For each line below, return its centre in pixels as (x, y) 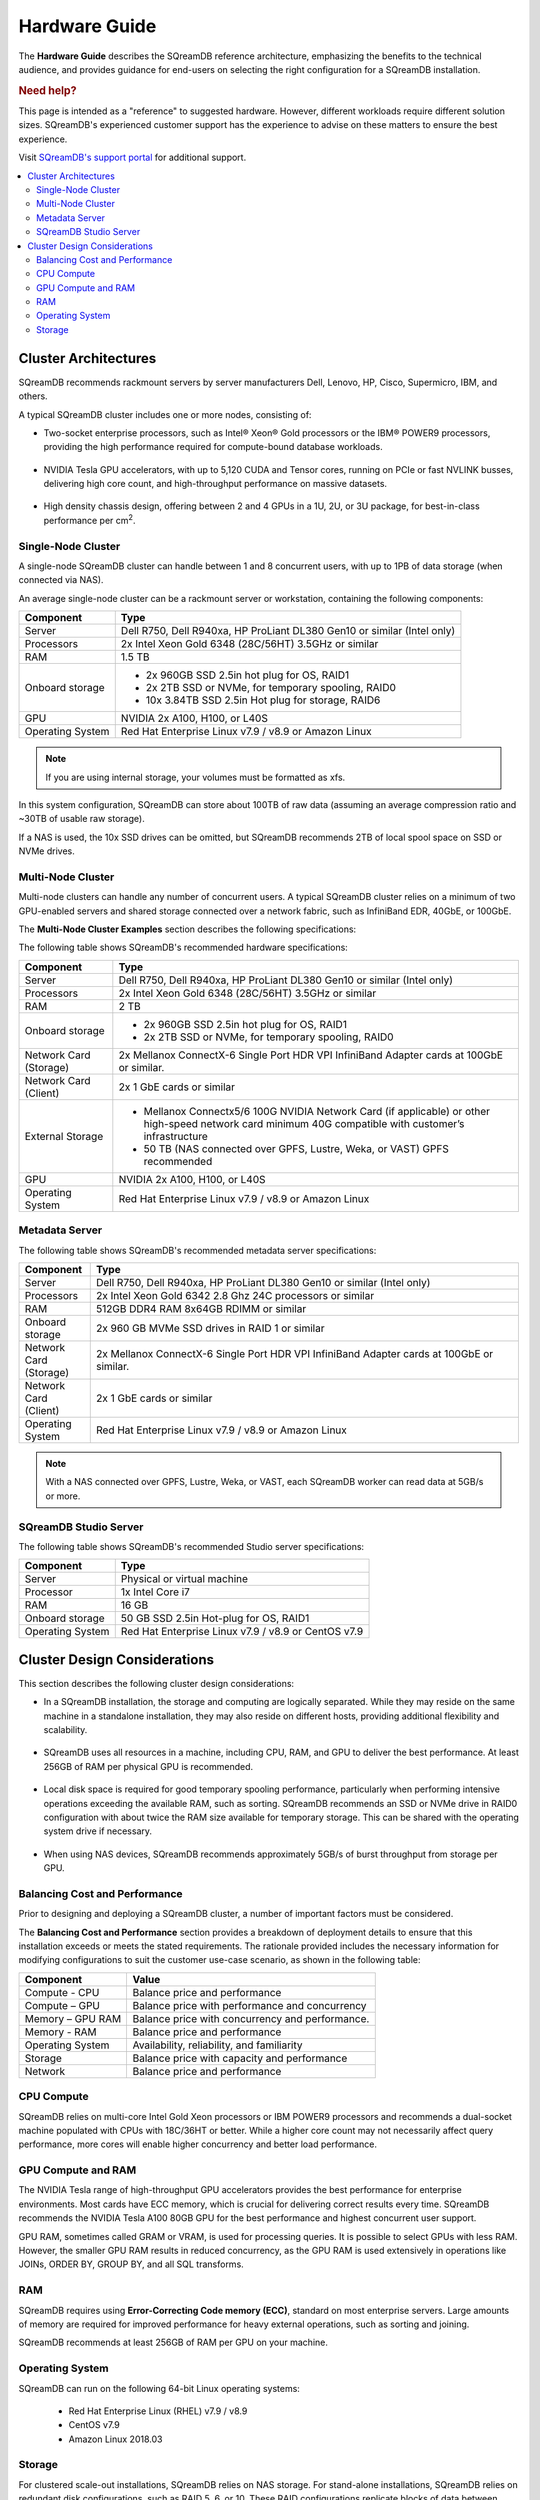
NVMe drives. (46, 851)
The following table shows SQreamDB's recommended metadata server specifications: (197, 1250)
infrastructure (176, 1136)
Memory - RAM (60, 2032)
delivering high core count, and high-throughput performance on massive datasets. (215, 484)
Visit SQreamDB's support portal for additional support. (132, 157)
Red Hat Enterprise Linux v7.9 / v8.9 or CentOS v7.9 (242, 1632)
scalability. (65, 1729)
